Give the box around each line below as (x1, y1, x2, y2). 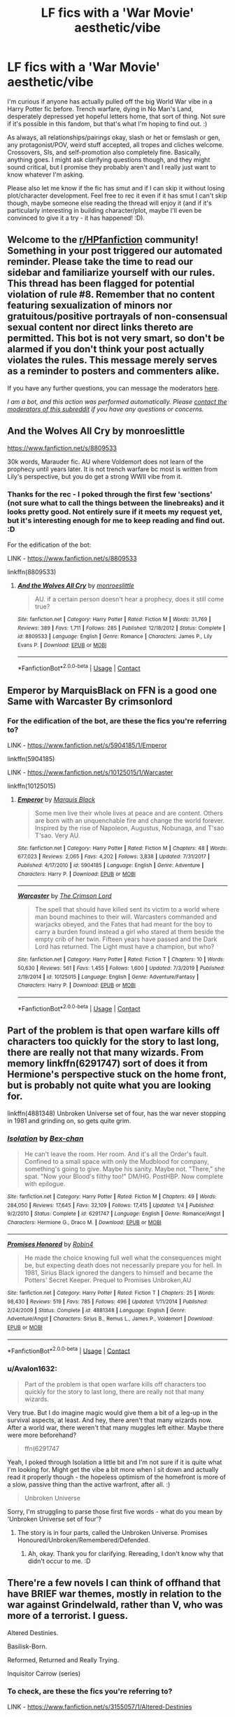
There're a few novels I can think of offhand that (7, 1577, 221, 1589)
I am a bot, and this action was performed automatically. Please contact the (7, 397, 227, 405)
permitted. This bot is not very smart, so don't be (7, 333, 225, 345)
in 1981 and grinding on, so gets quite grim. (7, 1116, 131, 1125)
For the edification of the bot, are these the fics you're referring (7, 716, 227, 726)
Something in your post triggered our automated (7, 245, 222, 257)
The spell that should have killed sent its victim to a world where (34, 905, 220, 914)
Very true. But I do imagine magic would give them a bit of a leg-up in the (7, 1408, 218, 1417)
